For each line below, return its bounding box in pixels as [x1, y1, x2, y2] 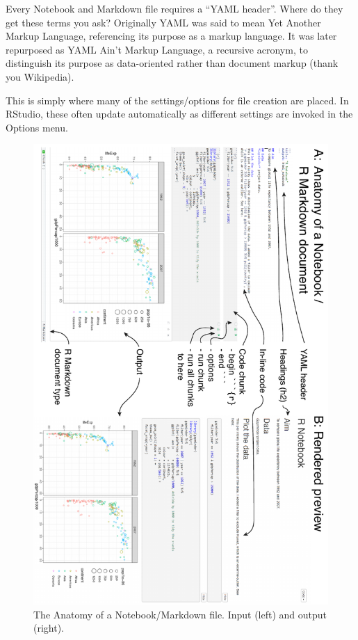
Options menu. [6, 120, 68, 134]
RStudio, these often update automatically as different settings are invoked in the [6, 106, 353, 121]
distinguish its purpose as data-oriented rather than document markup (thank [6, 56, 339, 70]
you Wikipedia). [6, 69, 74, 83]
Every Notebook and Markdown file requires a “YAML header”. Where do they [6, 1, 343, 15]
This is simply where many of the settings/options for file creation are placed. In [6, 93, 349, 107]
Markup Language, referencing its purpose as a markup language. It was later [6, 29, 337, 43]
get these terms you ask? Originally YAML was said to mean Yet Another [6, 15, 321, 29]
